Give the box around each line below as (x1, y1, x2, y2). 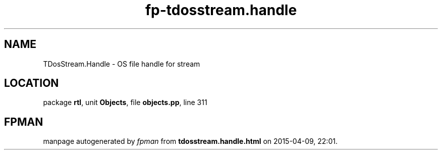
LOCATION (4, 77, 59, 90)
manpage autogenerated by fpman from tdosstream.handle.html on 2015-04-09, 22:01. (43, 137, 338, 146)
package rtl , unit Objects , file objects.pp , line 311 (43, 98, 207, 107)
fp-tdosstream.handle (145, 2, 297, 19)
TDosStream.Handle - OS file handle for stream (43, 59, 200, 68)
